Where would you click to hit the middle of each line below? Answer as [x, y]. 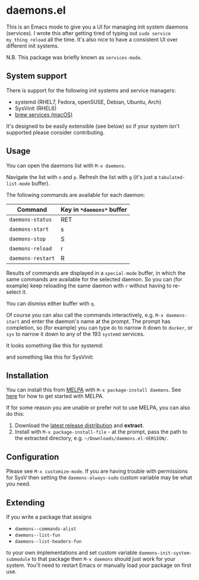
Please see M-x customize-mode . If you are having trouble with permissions [97, 471]
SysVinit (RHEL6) [36, 108]
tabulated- [172, 177]
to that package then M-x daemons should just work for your [104, 559]
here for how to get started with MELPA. [55, 396]
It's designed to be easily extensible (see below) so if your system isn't [93, 126]
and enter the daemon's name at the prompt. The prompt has [96, 321]
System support [37, 76]
